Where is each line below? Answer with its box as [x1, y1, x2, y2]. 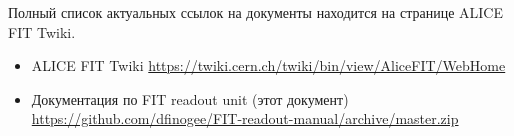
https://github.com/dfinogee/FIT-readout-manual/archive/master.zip [31, 108, 459, 129]
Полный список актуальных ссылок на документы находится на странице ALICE [8, 2, 504, 22]
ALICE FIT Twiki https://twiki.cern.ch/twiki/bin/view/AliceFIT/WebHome [31, 55, 506, 76]
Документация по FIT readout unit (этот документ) [31, 88, 349, 109]
